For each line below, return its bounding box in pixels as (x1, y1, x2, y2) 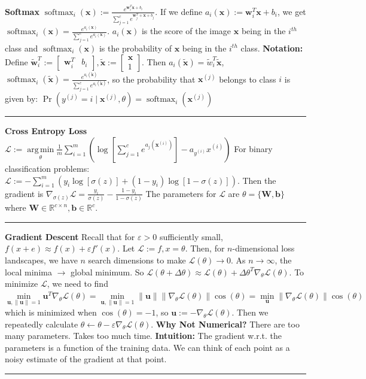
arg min (27, 145, 54, 154)
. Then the (237, 174, 276, 186)
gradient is (5, 187, 44, 199)
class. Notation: (240, 41, 303, 54)
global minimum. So (71, 265, 144, 278)
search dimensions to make (88, 253, 186, 266)
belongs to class (219, 72, 276, 85)
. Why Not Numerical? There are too (151, 317, 300, 330)
